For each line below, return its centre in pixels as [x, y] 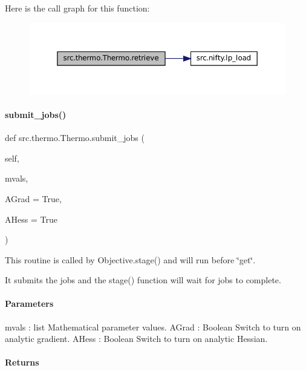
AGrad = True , [33, 198]
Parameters [29, 304]
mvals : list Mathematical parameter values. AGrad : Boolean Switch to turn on [153, 327]
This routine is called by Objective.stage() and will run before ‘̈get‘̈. [130, 259]
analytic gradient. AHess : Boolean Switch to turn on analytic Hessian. [136, 339]
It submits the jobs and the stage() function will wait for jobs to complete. [143, 280]
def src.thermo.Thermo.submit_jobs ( [75, 138]
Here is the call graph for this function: [77, 8]
